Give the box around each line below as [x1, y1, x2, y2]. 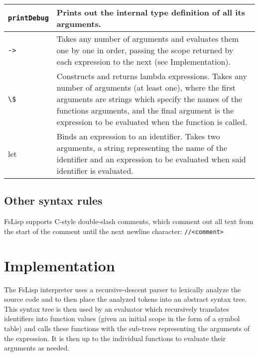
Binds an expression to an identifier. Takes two [56, 130, 220, 142]
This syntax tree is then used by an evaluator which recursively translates [4, 303, 229, 314]
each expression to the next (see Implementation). [56, 56, 231, 67]
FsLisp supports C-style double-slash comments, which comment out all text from [4, 216, 254, 227]
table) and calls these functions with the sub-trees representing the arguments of [4, 323, 250, 333]
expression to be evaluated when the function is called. [56, 116, 248, 127]
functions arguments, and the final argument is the [56, 105, 234, 116]
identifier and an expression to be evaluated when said [56, 153, 246, 165]
